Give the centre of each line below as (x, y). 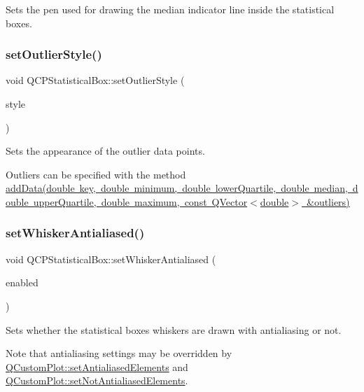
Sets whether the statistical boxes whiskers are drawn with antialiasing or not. (174, 329)
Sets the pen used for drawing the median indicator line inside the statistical (170, 9)
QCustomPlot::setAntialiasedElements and (97, 366)
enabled (22, 282)
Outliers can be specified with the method (96, 174)
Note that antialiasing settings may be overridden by (119, 353)
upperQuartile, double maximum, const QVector (140, 201)
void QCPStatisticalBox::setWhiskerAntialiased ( (111, 259)
